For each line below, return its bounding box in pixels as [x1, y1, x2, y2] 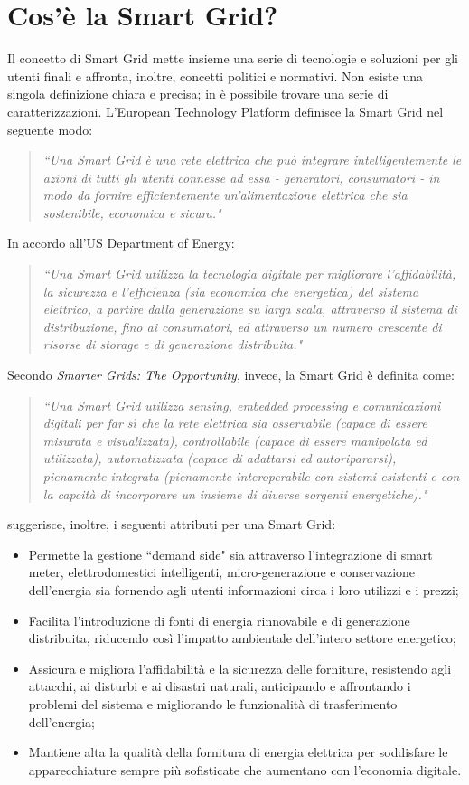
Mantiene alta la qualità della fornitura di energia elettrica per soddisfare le [28, 742, 448, 761]
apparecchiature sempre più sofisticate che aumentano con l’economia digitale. [28, 760, 462, 779]
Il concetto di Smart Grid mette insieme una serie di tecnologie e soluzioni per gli [7, 49, 458, 68]
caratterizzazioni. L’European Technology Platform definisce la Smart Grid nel [7, 101, 444, 120]
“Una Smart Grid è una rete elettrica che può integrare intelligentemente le [42, 150, 462, 169]
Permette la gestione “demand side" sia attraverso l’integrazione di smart [28, 544, 433, 563]
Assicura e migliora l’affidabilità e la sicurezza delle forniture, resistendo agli [28, 658, 452, 677]
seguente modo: [7, 119, 93, 138]
